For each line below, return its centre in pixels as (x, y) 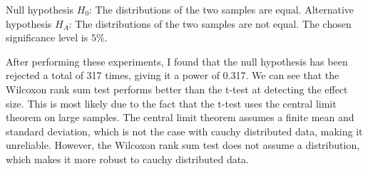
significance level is (47, 37)
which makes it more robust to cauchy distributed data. (128, 159)
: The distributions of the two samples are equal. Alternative (222, 9)
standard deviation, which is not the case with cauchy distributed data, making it (184, 131)
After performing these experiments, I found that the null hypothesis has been (177, 61)
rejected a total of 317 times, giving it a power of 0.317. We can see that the (173, 75)
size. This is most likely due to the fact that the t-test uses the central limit (171, 103)
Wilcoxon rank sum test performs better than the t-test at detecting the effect (177, 89)
